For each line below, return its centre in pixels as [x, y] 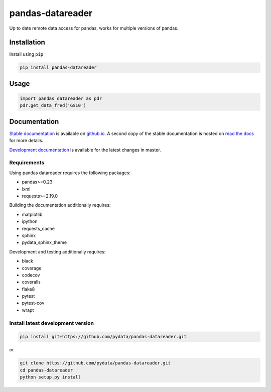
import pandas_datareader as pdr [61, 99]
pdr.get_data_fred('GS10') [53, 106]
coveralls [31, 282]
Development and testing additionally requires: [57, 251]
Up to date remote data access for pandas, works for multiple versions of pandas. [94, 28]
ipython [30, 221]
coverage [32, 268]
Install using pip [26, 54]
